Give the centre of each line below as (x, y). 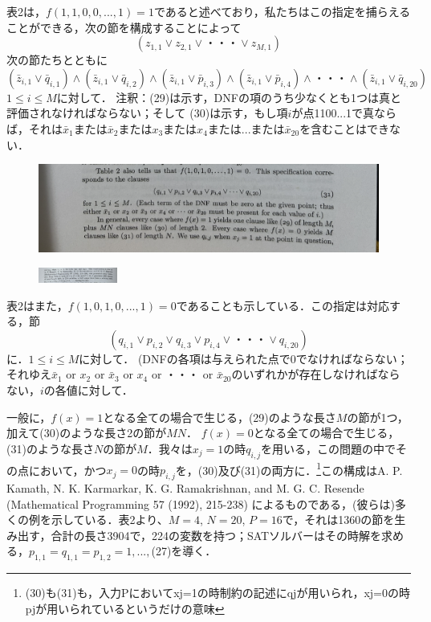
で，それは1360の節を (338, 520)
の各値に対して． (88, 389)
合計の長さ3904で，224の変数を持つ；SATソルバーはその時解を (216, 535)
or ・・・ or (182, 374)
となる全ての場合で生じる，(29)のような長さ (220, 417)
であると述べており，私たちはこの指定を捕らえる (282, 11)
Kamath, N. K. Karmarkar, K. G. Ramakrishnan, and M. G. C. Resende (185, 488)
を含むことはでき (345, 128)
